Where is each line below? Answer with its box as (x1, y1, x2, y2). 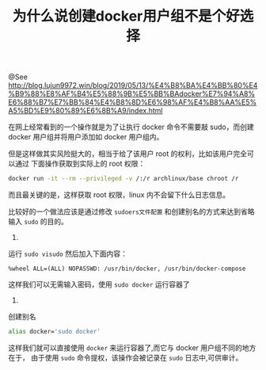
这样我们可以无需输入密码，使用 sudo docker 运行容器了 (8, 280, 190, 289)
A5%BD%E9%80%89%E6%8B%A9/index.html (8, 106, 163, 116)
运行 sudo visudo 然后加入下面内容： (8, 249, 128, 258)
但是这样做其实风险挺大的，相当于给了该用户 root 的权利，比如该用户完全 (8, 149, 248, 158)
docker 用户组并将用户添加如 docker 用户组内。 (8, 132, 164, 142)
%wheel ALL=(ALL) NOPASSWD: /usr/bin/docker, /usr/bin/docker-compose (8, 265, 246, 273)
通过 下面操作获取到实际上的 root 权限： (14, 159, 146, 169)
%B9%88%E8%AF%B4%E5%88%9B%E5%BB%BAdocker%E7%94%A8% (8, 89, 256, 99)
